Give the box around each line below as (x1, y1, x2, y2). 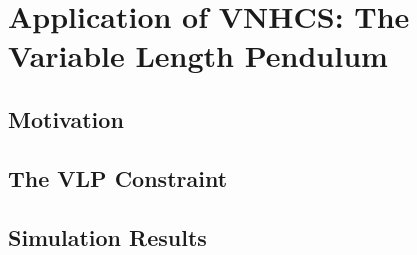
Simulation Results (8, 221, 207, 252)
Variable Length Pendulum (8, 35, 388, 76)
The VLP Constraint (8, 162, 228, 193)
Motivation (8, 103, 124, 134)
